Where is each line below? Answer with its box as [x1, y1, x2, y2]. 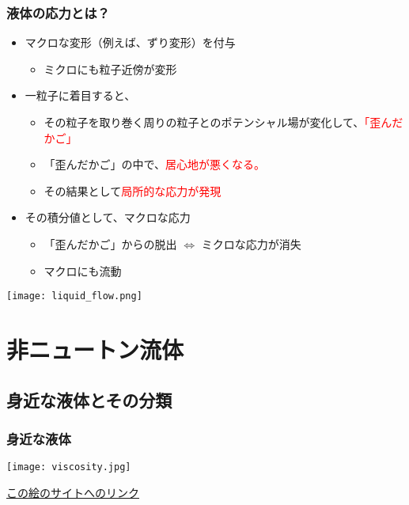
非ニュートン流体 [6, 333, 184, 365]
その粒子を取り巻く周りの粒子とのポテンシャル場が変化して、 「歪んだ [44, 114, 403, 130]
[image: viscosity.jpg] [6, 461, 131, 473]
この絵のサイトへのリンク [6, 484, 139, 500]
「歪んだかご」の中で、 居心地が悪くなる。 [44, 156, 266, 173]
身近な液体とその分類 [6, 387, 172, 412]
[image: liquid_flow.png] [6, 290, 142, 302]
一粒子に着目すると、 [25, 87, 136, 104]
